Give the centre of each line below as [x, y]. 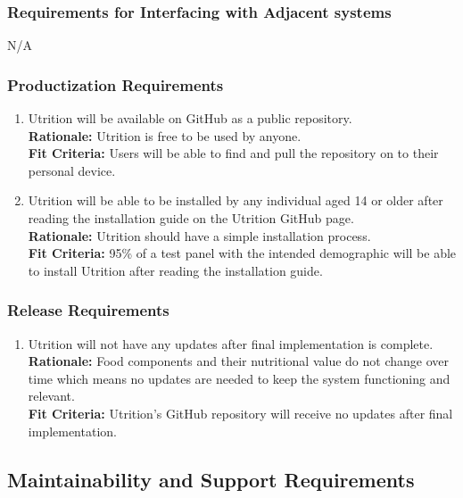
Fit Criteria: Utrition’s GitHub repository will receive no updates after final [240, 413]
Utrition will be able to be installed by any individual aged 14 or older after [236, 200]
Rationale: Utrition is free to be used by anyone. [165, 135]
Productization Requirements [116, 84]
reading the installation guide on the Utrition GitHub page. [191, 218]
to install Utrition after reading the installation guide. [175, 270]
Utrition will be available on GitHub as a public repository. [190, 118]
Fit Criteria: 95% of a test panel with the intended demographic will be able [242, 253]
